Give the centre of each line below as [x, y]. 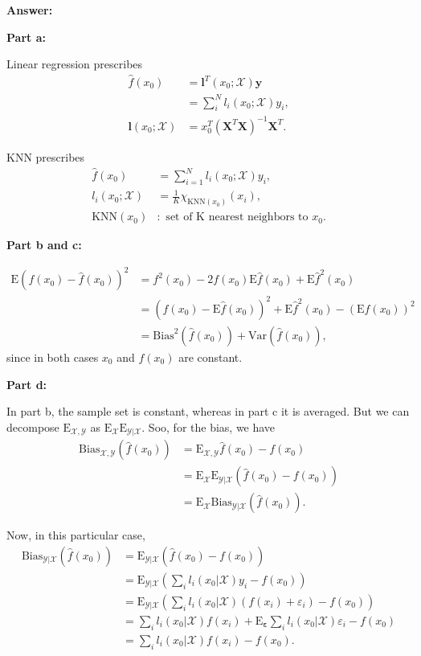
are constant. [210, 357]
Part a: [26, 37]
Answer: [30, 10]
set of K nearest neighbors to [237, 217]
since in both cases [53, 357]
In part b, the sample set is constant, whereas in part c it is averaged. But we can [208, 411]
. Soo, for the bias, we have [208, 426]
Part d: [27, 384]
